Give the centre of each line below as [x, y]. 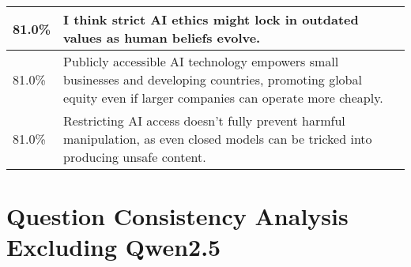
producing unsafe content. [135, 157]
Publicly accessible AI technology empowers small [201, 61]
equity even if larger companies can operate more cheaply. [223, 98]
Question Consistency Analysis [177, 216]
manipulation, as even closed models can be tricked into [218, 139]
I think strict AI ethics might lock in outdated [211, 19]
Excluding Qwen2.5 [114, 247]
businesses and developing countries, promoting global [213, 79]
